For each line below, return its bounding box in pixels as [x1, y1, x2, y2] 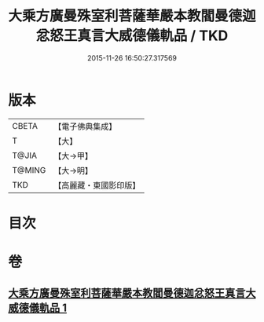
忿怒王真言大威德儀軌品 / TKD [35, 27, 229, 45]
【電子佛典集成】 [53, 121, 117, 132]
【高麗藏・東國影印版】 [53, 180, 141, 191]
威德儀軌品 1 [8, 302, 68, 315]
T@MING [12, 164, 46, 175]
